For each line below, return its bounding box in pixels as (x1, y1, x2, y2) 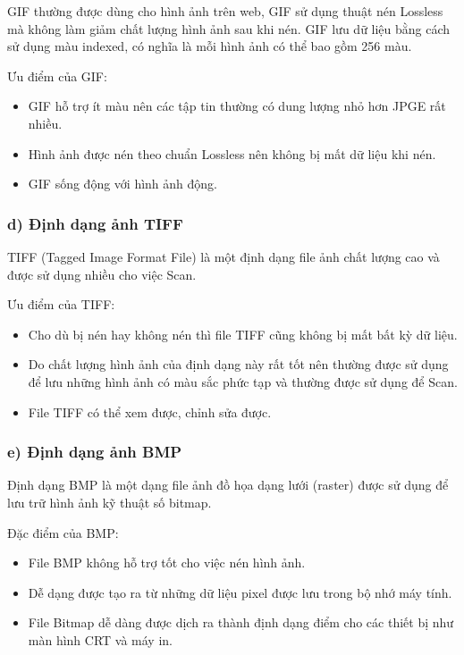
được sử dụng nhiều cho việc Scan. (7, 265, 197, 283)
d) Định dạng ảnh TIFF (7, 212, 183, 234)
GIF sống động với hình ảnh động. (28, 174, 217, 193)
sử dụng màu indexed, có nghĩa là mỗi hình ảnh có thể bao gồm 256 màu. (7, 37, 412, 55)
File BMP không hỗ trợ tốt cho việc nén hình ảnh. (28, 553, 306, 572)
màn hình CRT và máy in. (28, 630, 173, 649)
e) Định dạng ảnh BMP (7, 441, 182, 463)
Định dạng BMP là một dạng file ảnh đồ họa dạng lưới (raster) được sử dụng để (7, 475, 449, 494)
